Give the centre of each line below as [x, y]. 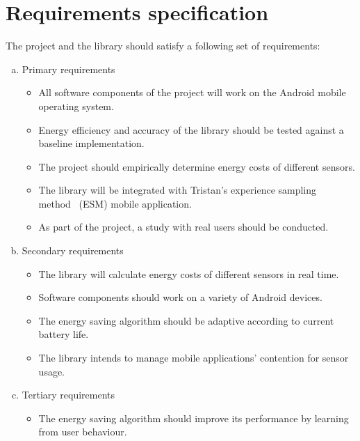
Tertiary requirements [68, 395]
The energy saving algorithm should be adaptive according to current [186, 320]
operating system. [76, 106]
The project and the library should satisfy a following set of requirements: [163, 46]
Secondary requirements [73, 250]
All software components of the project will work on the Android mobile [192, 92]
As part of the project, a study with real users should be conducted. [183, 227]
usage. [52, 371]
